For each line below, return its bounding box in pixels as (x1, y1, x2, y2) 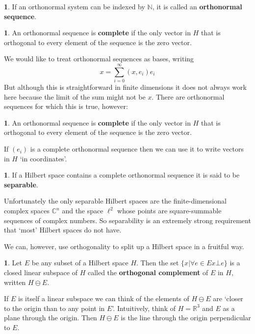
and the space (62, 206, 103, 216)
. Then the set (136, 257, 179, 268)
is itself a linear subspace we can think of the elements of (18, 293, 189, 304)
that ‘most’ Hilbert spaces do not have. (4, 225, 122, 235)
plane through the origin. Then (4, 312, 97, 323)
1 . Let (4, 257, 23, 268)
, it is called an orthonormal (152, 1, 242, 11)
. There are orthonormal (152, 91, 225, 102)
